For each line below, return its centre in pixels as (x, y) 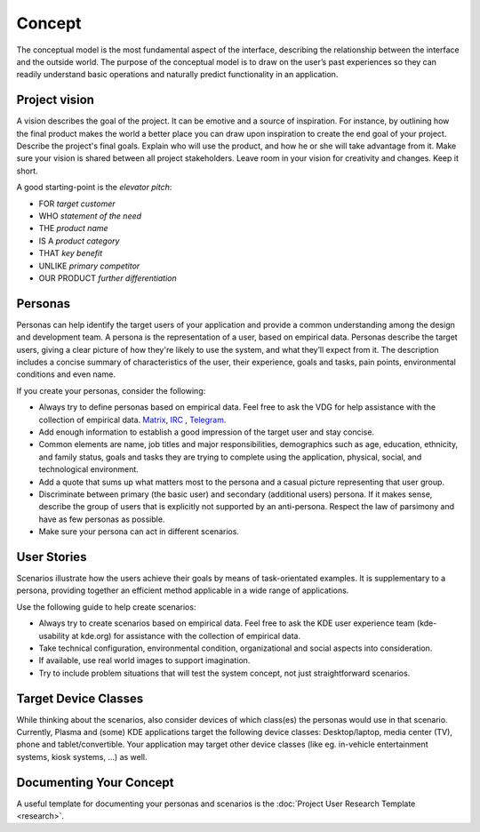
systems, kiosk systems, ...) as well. (82, 756)
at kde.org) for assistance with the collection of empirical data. (186, 636)
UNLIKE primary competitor (89, 266)
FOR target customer (77, 204)
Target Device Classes (80, 698)
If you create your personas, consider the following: (111, 390)
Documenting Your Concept (95, 782)
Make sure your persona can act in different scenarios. (139, 532)
